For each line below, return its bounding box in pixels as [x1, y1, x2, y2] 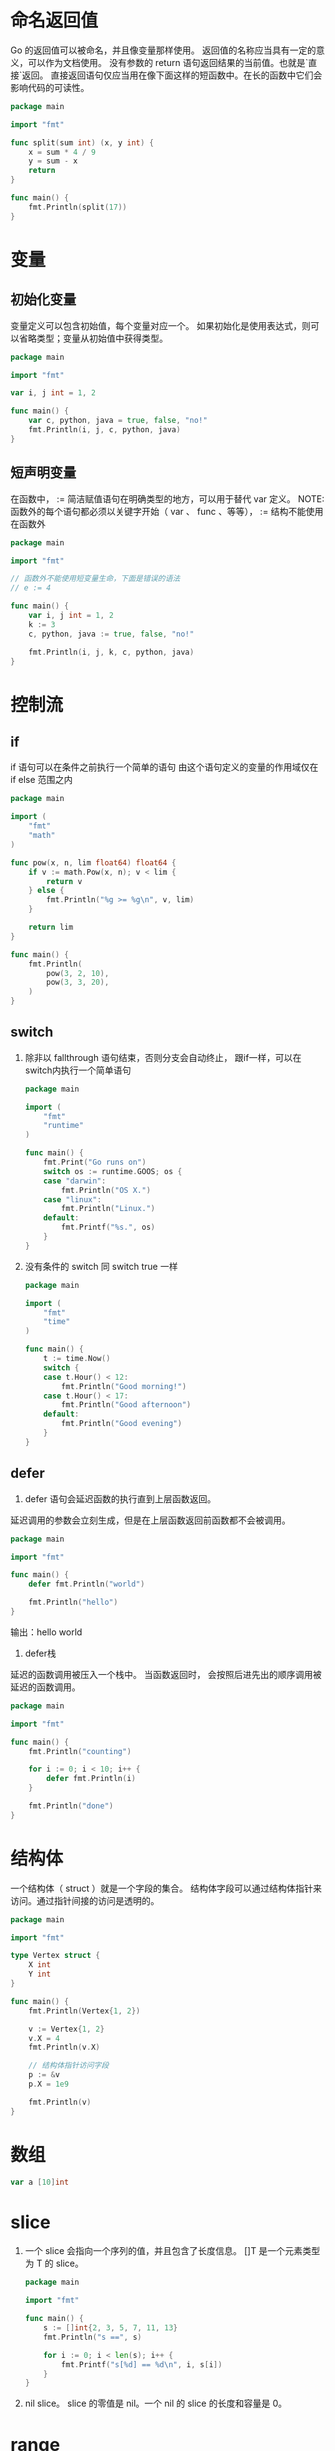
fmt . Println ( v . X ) [28, 2042, 101, 2053]
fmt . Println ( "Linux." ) [61, 1204, 156, 1214]
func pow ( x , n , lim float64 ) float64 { [10, 857, 177, 868]
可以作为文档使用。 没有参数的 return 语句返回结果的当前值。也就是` [27, 56, 309, 68]
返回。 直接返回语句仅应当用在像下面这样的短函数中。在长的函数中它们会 [21, 69, 323, 81]
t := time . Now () [43, 1354, 111, 1364]
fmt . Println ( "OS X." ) [61, 1185, 152, 1195]
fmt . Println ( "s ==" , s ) [43, 2332, 143, 2342]
